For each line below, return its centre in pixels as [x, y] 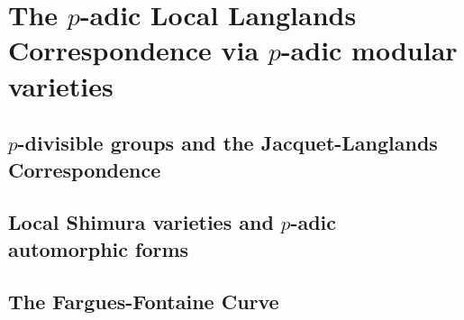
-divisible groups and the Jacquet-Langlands [227, 143]
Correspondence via [134, 50]
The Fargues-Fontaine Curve [144, 302]
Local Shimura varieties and [141, 222]
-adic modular [369, 50]
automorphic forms [99, 248]
